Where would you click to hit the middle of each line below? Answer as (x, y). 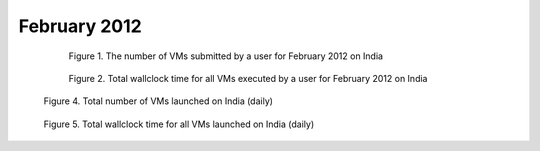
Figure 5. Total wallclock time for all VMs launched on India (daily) (179, 124)
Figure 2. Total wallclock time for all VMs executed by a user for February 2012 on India (248, 78)
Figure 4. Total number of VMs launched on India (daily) (158, 101)
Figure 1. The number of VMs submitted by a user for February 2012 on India (226, 56)
